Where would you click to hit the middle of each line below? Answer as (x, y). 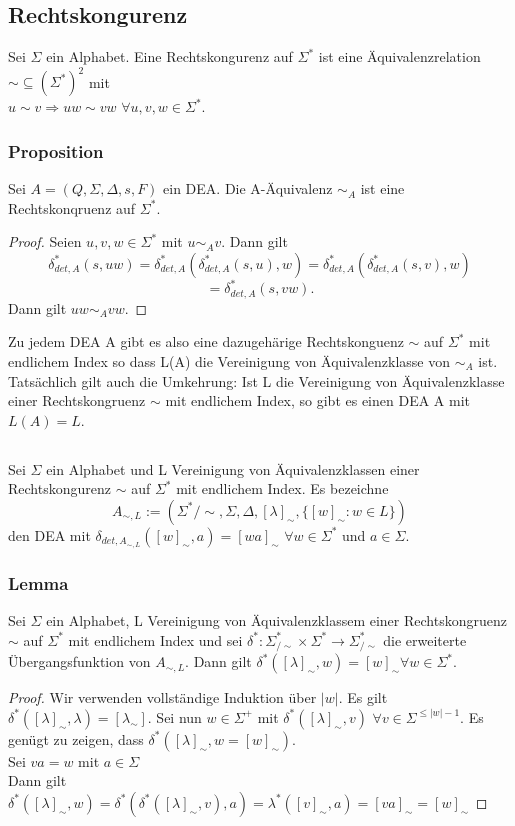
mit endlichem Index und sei (155, 639)
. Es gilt (363, 697)
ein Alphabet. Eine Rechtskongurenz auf (169, 56)
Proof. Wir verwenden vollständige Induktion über (162, 697)
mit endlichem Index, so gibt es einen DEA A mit (318, 400)
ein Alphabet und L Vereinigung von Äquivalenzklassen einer (233, 468)
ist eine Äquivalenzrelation (399, 56)
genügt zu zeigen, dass (76, 738)
